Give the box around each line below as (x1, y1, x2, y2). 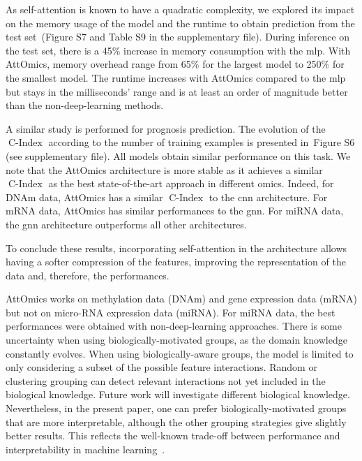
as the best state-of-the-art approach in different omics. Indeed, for (48, 176, 334, 191)
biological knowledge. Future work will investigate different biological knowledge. (6, 387, 350, 402)
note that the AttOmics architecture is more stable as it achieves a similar (6, 162, 323, 177)
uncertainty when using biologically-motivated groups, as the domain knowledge (6, 332, 347, 347)
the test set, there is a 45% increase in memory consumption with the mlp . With (6, 43, 351, 57)
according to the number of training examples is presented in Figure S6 (48, 135, 355, 149)
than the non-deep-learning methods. (6, 98, 164, 112)
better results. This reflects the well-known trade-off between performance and (6, 428, 340, 443)
